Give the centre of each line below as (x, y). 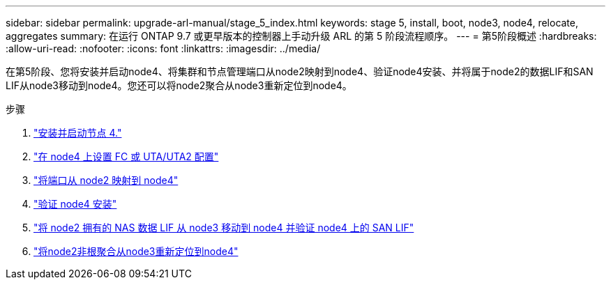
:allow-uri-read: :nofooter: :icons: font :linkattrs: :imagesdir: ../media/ (163, 48)
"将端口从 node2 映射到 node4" (106, 180)
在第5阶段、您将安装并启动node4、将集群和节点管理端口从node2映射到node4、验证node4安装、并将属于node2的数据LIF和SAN (300, 71)
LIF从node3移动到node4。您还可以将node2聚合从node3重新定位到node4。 (179, 85)
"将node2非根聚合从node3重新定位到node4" (136, 251)
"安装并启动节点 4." (78, 133)
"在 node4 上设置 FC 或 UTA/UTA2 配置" (126, 156)
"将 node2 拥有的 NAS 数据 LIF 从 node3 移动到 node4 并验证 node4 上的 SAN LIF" (224, 228)
